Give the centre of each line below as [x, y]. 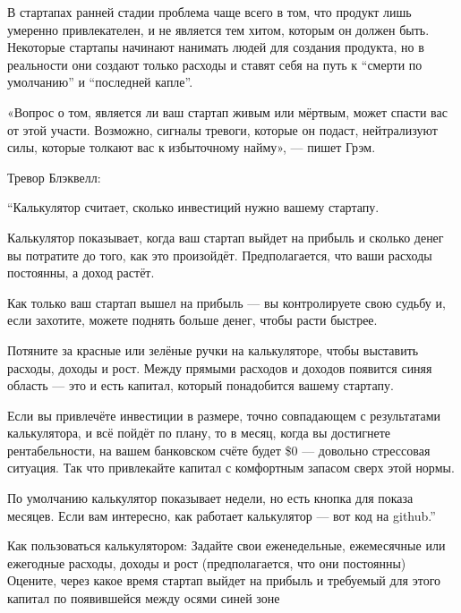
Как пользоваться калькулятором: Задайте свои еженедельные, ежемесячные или [226, 545]
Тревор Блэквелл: [54, 177]
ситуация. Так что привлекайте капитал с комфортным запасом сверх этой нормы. [231, 468]
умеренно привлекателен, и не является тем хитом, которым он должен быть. [218, 29]
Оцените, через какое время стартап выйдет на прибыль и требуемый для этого [224, 580]
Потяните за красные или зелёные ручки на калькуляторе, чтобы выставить [213, 349]
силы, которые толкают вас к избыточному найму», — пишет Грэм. [192, 147]
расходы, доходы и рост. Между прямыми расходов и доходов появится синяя [220, 367]
